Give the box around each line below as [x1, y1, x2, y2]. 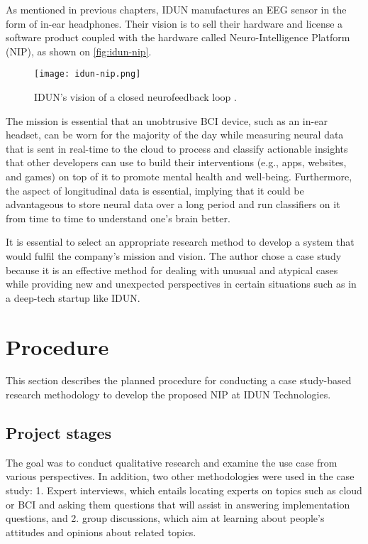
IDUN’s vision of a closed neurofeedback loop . [34, 89, 237, 104]
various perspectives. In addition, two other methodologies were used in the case [6, 469, 355, 484]
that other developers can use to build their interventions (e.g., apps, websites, [6, 155, 347, 170]
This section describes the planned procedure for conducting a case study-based [6, 373, 352, 388]
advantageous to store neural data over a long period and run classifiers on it [6, 197, 340, 212]
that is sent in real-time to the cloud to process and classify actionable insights [6, 141, 348, 156]
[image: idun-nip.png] [34, 69, 141, 80]
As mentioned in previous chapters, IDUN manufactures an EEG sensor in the [6, 2, 347, 16]
